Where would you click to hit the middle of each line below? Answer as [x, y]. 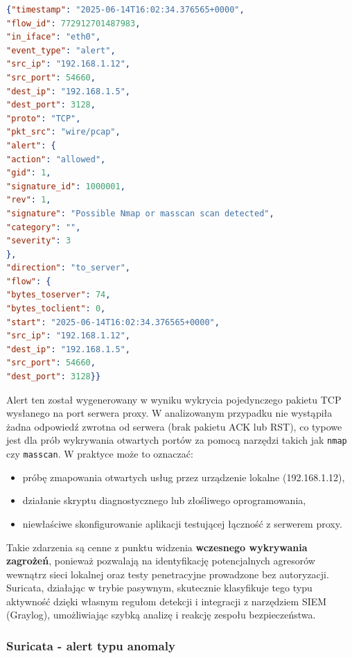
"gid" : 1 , [29, 173]
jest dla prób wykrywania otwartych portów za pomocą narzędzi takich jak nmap [177, 440]
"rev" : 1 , [29, 200]
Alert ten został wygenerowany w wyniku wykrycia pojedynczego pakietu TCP [174, 399]
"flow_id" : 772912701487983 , [73, 23]
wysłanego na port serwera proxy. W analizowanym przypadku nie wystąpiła [169, 413]
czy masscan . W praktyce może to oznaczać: [100, 454]
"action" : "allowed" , [56, 159]
